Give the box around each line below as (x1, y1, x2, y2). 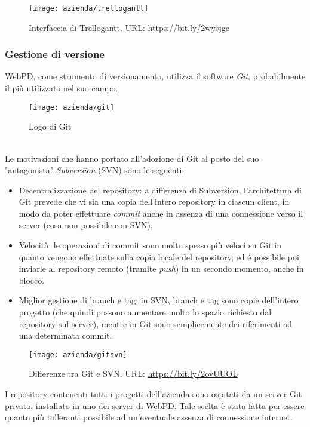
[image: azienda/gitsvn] (29, 350, 127, 359)
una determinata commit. (19, 329, 112, 342)
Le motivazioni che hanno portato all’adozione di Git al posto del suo (5, 152, 259, 164)
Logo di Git (29, 120, 72, 133)
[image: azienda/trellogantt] (29, 4, 149, 13)
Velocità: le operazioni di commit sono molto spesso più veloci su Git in (19, 239, 281, 251)
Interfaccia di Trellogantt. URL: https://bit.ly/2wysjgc (29, 21, 229, 33)
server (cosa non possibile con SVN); (19, 219, 153, 231)
